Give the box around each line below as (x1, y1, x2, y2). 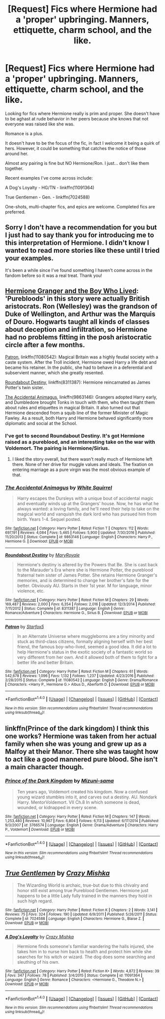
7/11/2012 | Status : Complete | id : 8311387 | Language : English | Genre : (5, 606, 125, 611)
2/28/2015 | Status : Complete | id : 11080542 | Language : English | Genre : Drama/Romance (5, 678, 158, 683)
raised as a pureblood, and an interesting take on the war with (5, 438, 156, 445)
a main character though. (5, 763, 84, 771)
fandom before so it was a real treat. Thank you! (5, 273, 102, 278)
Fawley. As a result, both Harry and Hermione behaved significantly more (5, 415, 153, 421)
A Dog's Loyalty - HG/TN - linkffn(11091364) (5, 184, 95, 191)
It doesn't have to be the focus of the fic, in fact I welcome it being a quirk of (5, 140, 160, 146)
